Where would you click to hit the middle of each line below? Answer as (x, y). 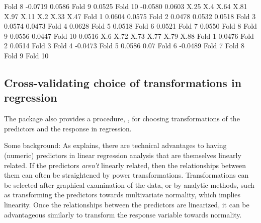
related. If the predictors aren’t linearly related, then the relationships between (125, 165)
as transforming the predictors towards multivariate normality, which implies (122, 195)
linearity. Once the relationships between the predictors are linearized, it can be (127, 204)
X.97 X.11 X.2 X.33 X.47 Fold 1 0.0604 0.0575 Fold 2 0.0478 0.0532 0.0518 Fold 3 (130, 16)
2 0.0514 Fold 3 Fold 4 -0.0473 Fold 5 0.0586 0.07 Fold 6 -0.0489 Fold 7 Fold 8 (124, 46)
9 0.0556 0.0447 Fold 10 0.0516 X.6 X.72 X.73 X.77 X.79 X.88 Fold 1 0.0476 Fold (129, 35)
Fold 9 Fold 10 (26, 55)
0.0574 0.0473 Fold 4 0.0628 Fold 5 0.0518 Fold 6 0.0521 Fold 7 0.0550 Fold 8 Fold (130, 26)
